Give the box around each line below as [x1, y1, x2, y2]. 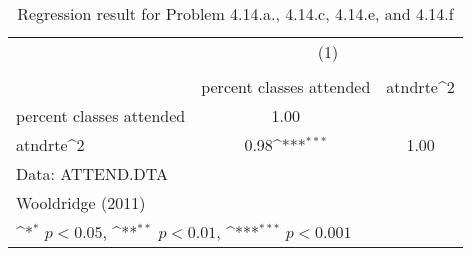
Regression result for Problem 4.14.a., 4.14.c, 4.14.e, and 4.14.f [17, 2, 454, 25]
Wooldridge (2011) [16, 191, 146, 214]
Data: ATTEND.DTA [16, 162, 169, 185]
